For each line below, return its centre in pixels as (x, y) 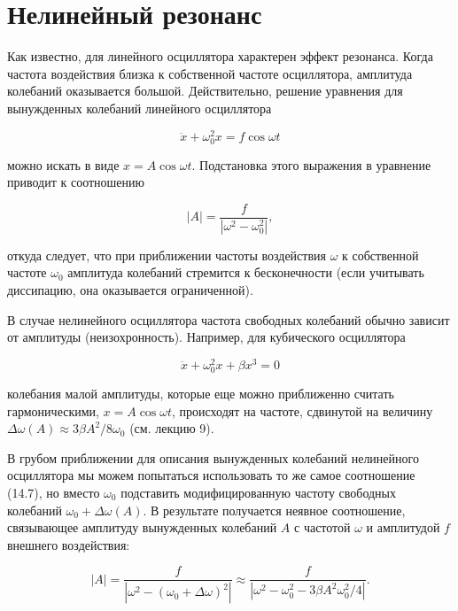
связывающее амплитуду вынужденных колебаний (142, 527)
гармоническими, (53, 410)
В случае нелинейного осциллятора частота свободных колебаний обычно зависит (229, 319)
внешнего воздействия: (69, 544)
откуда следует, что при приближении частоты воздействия (167, 255)
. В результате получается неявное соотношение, (274, 510)
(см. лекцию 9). (172, 428)
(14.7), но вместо (54, 492)
